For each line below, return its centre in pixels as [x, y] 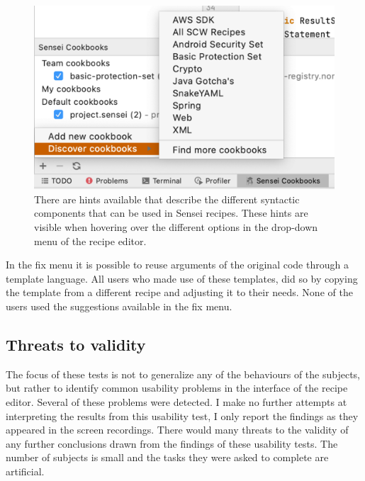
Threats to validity [76, 344]
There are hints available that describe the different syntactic [167, 199]
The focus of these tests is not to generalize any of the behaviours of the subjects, [183, 374]
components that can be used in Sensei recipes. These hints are [171, 213]
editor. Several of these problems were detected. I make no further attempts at [176, 401]
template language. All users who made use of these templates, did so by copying [182, 278]
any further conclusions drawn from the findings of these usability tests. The [172, 443]
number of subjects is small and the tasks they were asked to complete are [167, 457]
